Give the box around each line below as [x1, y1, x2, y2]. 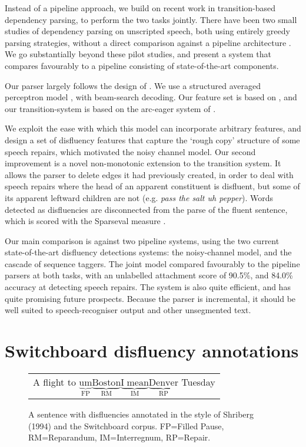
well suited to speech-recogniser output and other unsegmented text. [5, 304, 251, 316]
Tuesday [181, 374, 215, 389]
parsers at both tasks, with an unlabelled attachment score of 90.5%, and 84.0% [5, 269, 293, 281]
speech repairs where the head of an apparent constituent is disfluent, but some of [5, 180, 300, 192]
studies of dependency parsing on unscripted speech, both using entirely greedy [5, 25, 290, 37]
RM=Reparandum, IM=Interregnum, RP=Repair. [28, 431, 211, 443]
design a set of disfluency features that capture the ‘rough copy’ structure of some [5, 133, 300, 146]
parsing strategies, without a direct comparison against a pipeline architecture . [5, 36, 291, 48]
